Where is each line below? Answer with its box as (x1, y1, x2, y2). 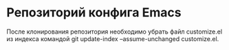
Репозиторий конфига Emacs (6, 5, 182, 21)
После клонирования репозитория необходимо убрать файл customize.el (6, 27, 223, 36)
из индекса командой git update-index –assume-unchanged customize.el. (6, 34, 219, 42)
